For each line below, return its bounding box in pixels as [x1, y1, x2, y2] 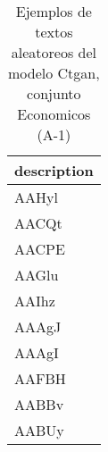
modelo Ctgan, [8, 63, 100, 83]
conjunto [27, 83, 81, 104]
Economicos [17, 104, 91, 124]
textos [35, 21, 73, 42]
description [14, 160, 94, 180]
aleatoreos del [11, 42, 96, 63]
